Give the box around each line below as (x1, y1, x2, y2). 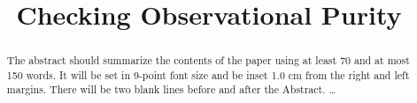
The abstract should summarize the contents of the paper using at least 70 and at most (6, 53, 410, 68)
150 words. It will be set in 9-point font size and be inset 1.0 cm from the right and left (6, 67, 410, 82)
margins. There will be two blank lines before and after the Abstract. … (6, 82, 336, 97)
